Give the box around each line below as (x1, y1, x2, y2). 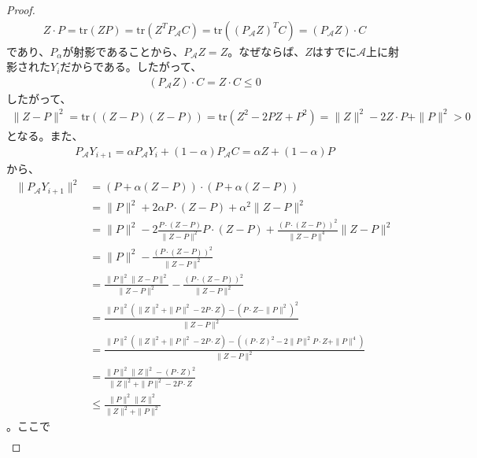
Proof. (6, 2, 35, 17)
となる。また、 (6, 127, 83, 143)
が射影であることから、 (62, 42, 184, 59)
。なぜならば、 (227, 42, 305, 59)
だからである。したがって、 (60, 58, 202, 75)
